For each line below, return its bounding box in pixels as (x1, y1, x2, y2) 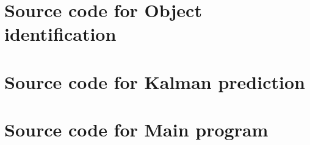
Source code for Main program (4, 117, 269, 142)
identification (4, 21, 117, 46)
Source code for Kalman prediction (4, 69, 305, 94)
